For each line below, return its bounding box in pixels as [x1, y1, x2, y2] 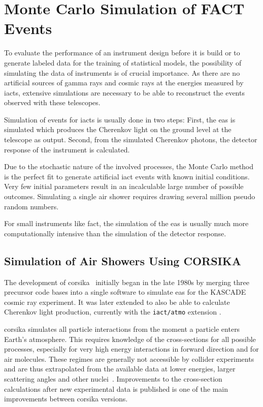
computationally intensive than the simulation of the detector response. [4, 228, 226, 238]
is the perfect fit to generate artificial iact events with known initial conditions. [4, 171, 250, 181]
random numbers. [4, 201, 59, 211]
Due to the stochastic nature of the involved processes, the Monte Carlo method [4, 161, 254, 172]
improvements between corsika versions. [4, 393, 128, 404]
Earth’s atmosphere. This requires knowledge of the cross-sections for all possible [4, 333, 256, 344]
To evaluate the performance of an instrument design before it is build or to [4, 47, 240, 58]
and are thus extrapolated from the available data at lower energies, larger [4, 363, 236, 374]
